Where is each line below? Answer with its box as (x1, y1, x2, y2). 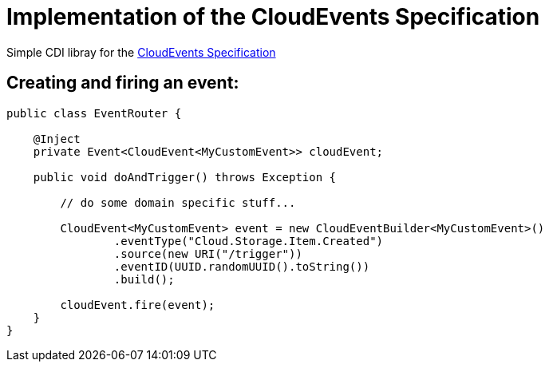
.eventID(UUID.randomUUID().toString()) (113, 259, 370, 273)
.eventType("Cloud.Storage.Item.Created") (113, 234, 384, 247)
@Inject (33, 132, 81, 145)
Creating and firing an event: (6, 73, 239, 93)
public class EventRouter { (6, 106, 182, 120)
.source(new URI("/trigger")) (113, 247, 302, 260)
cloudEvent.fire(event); (60, 298, 215, 311)
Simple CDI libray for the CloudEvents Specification (6, 45, 276, 59)
